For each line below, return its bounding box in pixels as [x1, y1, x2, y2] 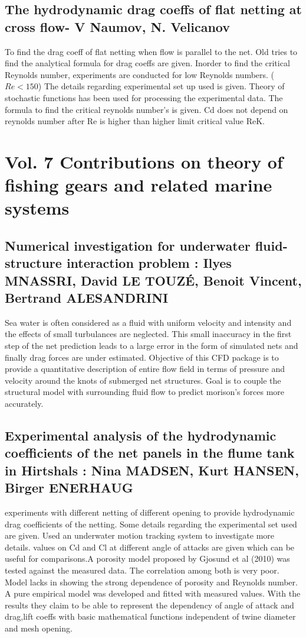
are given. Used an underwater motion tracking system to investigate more [5, 529, 275, 542]
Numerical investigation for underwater [5, 236, 251, 254]
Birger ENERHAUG [5, 478, 133, 497]
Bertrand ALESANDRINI [5, 289, 169, 307]
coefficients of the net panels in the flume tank [5, 443, 295, 462]
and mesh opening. [5, 621, 73, 634]
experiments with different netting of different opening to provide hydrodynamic [5, 506, 295, 518]
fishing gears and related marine [5, 173, 272, 197]
